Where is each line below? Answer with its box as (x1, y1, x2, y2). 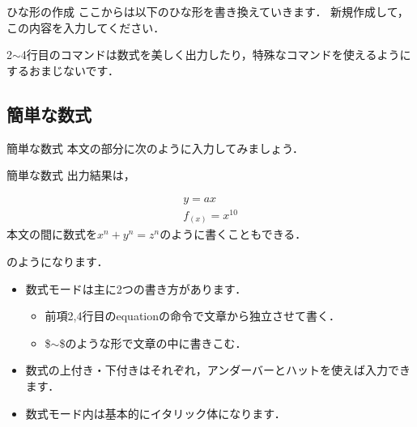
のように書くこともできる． (160, 226, 307, 243)
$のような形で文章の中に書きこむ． (59, 334, 247, 351)
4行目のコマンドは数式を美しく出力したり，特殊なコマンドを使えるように (20, 46, 411, 63)
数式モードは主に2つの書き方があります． (25, 280, 247, 297)
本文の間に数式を (6, 226, 97, 243)
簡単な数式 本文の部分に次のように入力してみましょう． (6, 139, 304, 156)
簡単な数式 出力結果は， (6, 167, 135, 184)
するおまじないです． (6, 61, 120, 78)
